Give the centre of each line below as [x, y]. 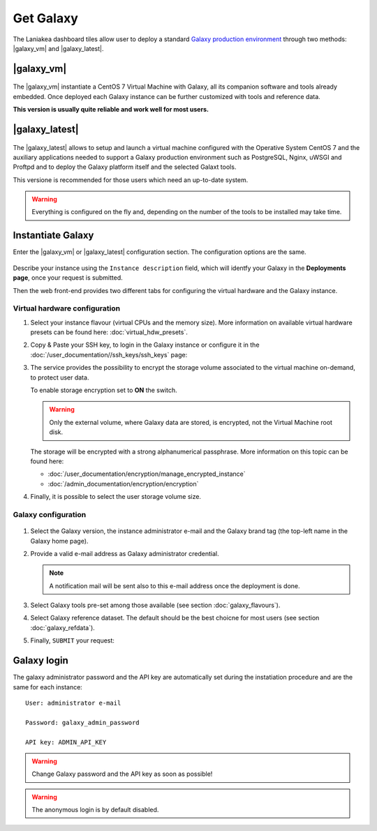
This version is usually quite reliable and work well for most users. [111, 110]
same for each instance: [48, 687]
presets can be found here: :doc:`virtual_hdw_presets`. [109, 332]
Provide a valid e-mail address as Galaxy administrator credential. [125, 553]
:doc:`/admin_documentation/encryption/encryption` [123, 484]
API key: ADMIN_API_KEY [66, 742]
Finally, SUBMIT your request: [73, 641]
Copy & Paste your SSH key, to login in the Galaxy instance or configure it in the [145, 345]
